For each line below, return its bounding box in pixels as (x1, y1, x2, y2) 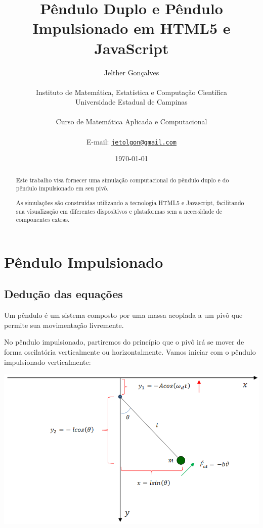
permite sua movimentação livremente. (4, 319, 124, 330)
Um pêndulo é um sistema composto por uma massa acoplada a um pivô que (4, 310, 243, 320)
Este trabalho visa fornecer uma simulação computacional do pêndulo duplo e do (16, 175, 229, 184)
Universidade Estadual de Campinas (75, 97, 188, 107)
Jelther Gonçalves (104, 67, 159, 77)
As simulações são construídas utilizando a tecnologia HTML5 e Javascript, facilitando (16, 198, 244, 207)
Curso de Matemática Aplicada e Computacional (56, 116, 207, 127)
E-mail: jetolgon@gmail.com (86, 136, 177, 147)
